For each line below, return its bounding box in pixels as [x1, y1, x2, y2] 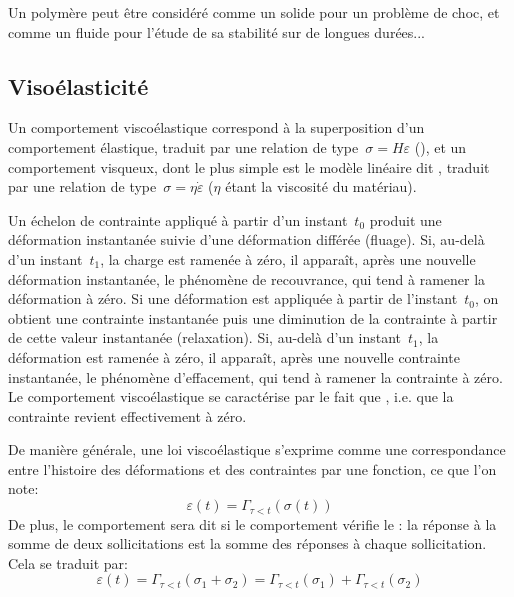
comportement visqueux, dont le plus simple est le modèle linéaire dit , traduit [8, 156, 490, 177]
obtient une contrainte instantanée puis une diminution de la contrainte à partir [8, 307, 498, 328]
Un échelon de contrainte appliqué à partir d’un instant [8, 209, 348, 230]
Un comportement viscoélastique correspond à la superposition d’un [8, 117, 425, 138]
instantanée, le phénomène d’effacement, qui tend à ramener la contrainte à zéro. [8, 366, 503, 387]
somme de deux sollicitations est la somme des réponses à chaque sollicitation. [8, 533, 487, 554]
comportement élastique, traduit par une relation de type [8, 136, 359, 157]
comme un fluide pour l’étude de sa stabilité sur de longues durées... [8, 21, 426, 42]
